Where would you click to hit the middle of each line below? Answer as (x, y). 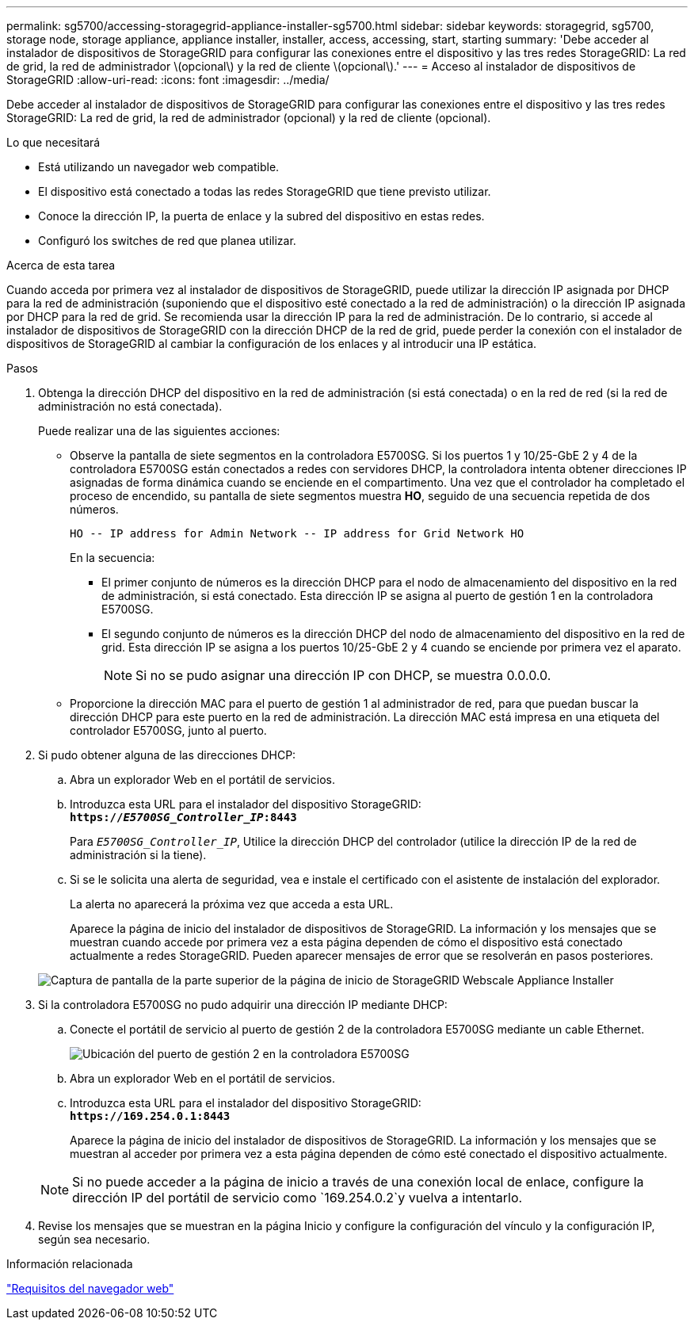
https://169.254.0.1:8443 (150, 1116)
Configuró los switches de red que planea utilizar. (167, 241)
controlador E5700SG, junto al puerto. (168, 730)
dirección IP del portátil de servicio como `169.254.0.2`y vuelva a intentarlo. (297, 1198)
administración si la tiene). (138, 855)
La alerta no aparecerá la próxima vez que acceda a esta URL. (232, 904)
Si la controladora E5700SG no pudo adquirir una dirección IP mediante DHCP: (243, 1005)
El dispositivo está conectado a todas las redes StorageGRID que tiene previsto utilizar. (265, 191)
